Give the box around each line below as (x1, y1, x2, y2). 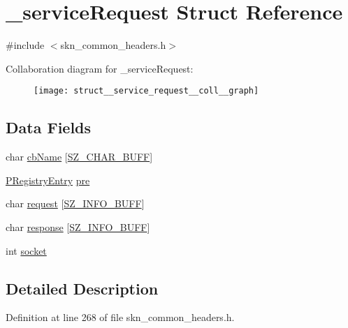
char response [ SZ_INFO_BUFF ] (6, 219, 150, 234)
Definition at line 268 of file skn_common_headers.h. (6, 310, 235, 325)
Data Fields (6, 117, 92, 138)
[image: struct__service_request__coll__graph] (34, 86, 259, 96)
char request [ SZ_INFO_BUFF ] (6, 196, 145, 211)
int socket (6, 243, 47, 258)
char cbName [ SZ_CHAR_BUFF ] (6, 149, 153, 164)
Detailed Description (6, 277, 159, 299)
